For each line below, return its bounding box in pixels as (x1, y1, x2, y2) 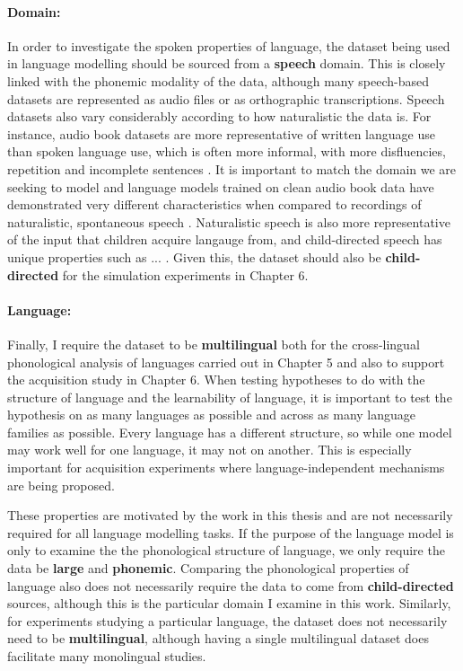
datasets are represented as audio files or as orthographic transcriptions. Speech (7, 89, 445, 108)
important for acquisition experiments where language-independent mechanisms (7, 458, 445, 477)
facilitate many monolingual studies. (7, 647, 206, 665)
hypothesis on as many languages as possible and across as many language (7, 405, 415, 424)
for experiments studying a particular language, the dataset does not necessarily (7, 611, 448, 630)
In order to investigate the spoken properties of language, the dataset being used (7, 36, 450, 55)
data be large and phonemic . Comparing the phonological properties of (7, 559, 409, 578)
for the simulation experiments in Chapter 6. (62, 265, 309, 284)
